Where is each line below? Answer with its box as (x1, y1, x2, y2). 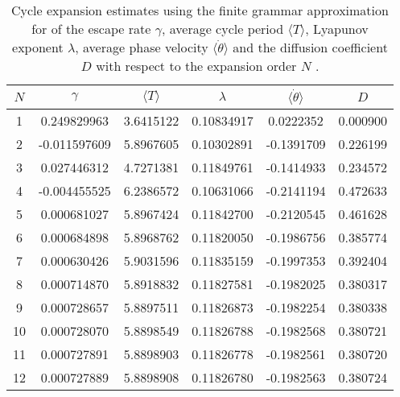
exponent (12, 38, 64, 56)
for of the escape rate (31, 19, 151, 38)
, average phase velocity (75, 38, 208, 56)
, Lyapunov (305, 19, 369, 38)
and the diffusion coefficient (233, 38, 388, 56)
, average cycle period (161, 19, 284, 38)
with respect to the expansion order (96, 56, 297, 75)
